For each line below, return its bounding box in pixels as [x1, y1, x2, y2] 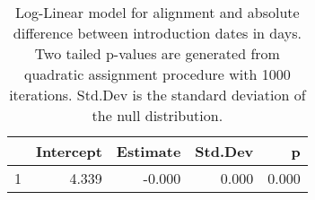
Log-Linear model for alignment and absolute [15, 2, 300, 22]
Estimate [116, 141, 181, 161]
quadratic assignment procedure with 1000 [23, 64, 291, 84]
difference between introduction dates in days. [13, 22, 302, 43]
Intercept [36, 141, 102, 161]
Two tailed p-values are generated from [34, 43, 280, 64]
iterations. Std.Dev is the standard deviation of [9, 84, 306, 105]
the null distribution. [92, 105, 223, 126]
